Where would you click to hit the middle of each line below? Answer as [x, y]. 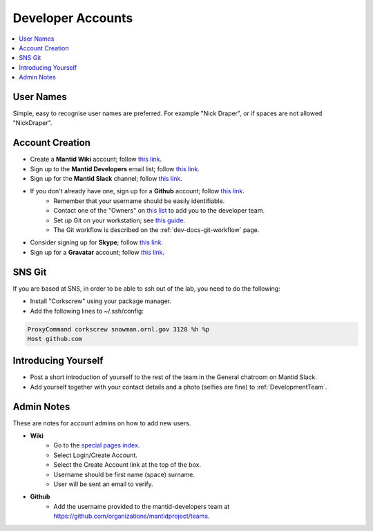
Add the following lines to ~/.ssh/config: [87, 311]
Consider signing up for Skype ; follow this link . [97, 242]
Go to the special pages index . [97, 445]
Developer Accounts [73, 18]
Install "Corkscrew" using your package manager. [101, 301]
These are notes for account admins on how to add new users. [102, 423]
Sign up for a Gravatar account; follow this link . [97, 252]
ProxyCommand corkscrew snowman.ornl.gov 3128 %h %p [118, 329]
